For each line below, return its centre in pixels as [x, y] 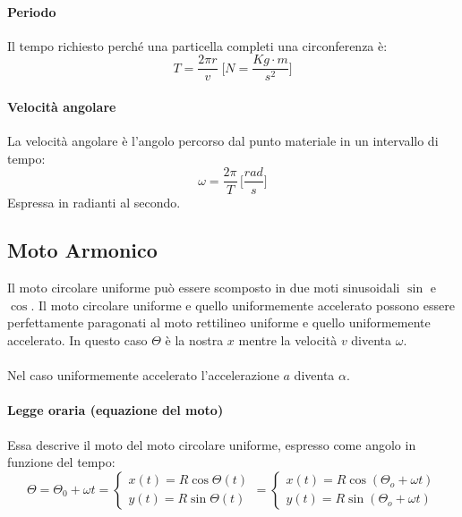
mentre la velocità [288, 340]
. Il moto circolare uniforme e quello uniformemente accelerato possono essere [243, 305]
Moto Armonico [82, 250]
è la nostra [194, 340]
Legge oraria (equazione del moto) [115, 410]
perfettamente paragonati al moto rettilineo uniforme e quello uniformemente [219, 322]
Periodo [32, 11]
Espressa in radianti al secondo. [94, 202]
